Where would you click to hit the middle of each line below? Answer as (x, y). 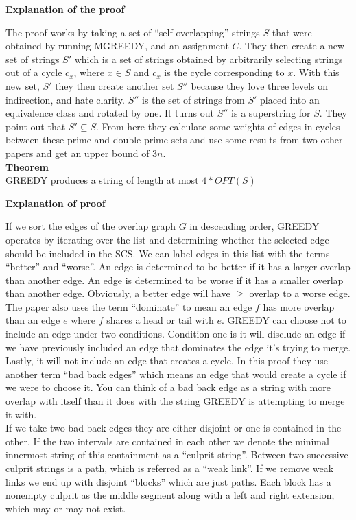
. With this (316, 72)
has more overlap (299, 306)
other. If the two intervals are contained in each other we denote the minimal (167, 441)
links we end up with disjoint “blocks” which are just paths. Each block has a (168, 481)
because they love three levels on (260, 85)
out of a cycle (34, 72)
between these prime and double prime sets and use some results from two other (174, 140)
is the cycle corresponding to (224, 72)
